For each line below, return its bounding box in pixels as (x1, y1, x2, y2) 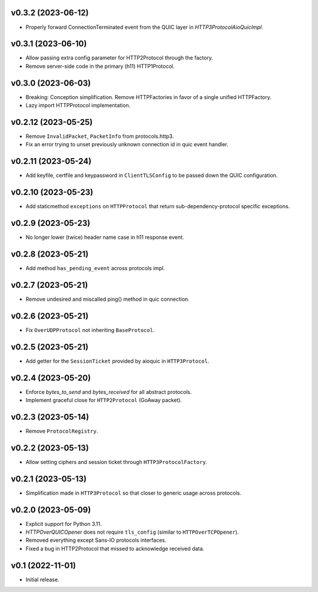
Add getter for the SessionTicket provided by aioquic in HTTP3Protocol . (25, 357, 210, 364)
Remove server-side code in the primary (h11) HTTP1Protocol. (25, 63, 175, 70)
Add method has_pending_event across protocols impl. (25, 265, 165, 272)
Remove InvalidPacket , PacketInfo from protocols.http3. (25, 133, 174, 140)
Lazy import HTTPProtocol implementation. (25, 102, 131, 109)
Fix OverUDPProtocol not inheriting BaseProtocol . (25, 326, 155, 333)
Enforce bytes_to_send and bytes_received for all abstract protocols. (25, 388, 192, 395)
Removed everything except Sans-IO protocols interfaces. (25, 537, 167, 544)
